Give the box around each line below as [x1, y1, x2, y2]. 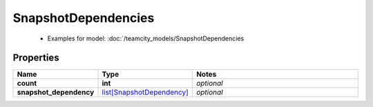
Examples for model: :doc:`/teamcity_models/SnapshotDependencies [47, 34, 245, 43]
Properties [12, 52, 59, 64]
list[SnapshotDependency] [102, 88, 189, 97]
